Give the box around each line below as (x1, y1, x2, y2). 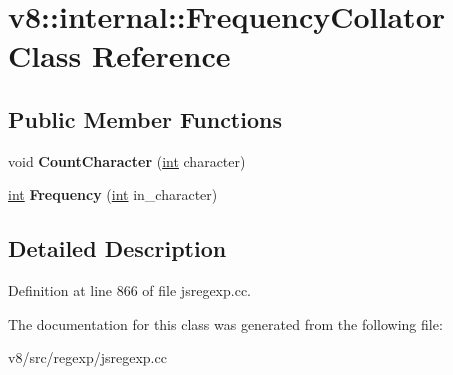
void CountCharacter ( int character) (8, 150, 246, 171)
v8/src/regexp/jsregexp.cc (8, 347, 167, 368)
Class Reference (8, 35, 231, 76)
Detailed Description (8, 233, 227, 264)
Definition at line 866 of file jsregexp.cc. (8, 280, 251, 301)
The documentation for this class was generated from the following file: (8, 313, 443, 334)
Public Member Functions (8, 103, 282, 134)
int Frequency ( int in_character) (8, 184, 218, 205)
